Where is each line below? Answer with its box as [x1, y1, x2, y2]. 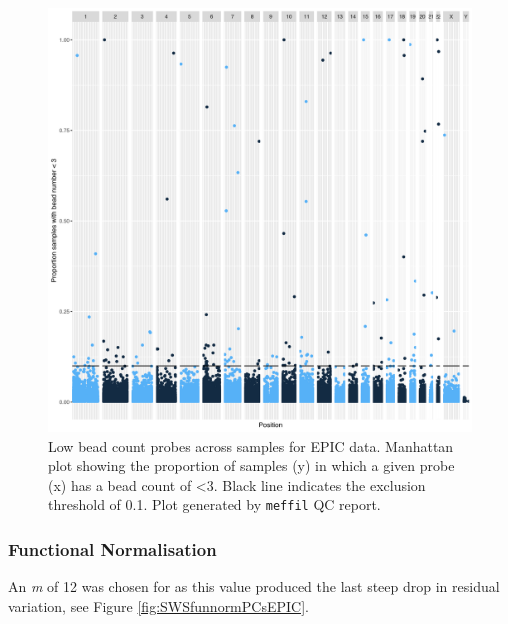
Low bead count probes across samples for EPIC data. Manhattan [48, 435, 454, 456]
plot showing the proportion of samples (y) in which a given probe [48, 455, 455, 476]
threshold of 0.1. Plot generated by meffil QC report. [48, 494, 381, 515]
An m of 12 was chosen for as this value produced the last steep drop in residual [8, 576, 500, 597]
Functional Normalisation [8, 536, 217, 561]
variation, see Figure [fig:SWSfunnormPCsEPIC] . [8, 595, 309, 616]
